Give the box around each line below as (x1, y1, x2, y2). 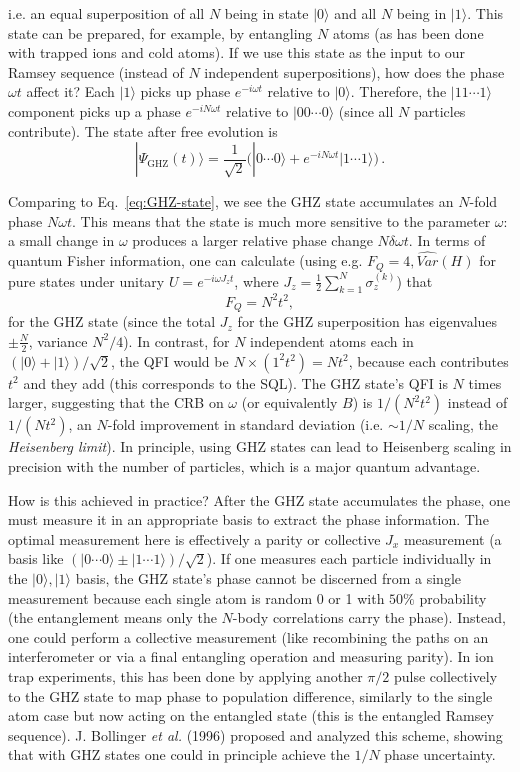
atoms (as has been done (332, 22, 484, 43)
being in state (224, 3, 309, 23)
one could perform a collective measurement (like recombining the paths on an (8, 626, 489, 647)
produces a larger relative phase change (132, 230, 373, 251)
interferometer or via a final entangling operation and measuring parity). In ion (8, 646, 494, 667)
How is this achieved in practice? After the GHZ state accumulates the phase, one (8, 489, 511, 510)
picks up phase (140, 81, 231, 102)
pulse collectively (393, 665, 498, 686)
